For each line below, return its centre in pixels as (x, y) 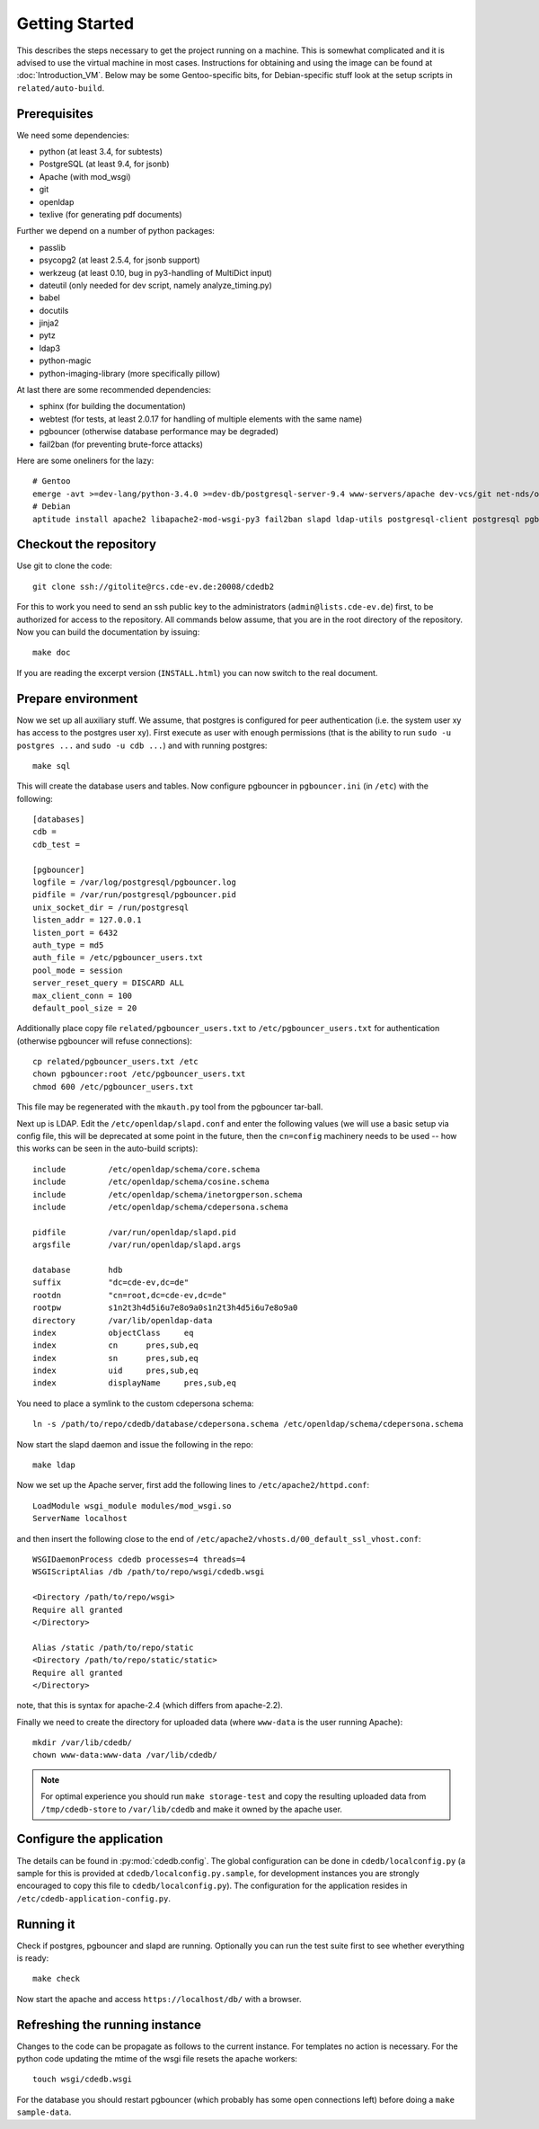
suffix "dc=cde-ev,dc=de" (111, 1283)
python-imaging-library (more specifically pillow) (129, 373)
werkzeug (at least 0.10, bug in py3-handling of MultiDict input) (156, 272)
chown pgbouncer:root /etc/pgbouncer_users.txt (139, 1074)
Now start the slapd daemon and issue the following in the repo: (135, 1444)
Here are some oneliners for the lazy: (85, 460)
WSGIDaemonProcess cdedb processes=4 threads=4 (139, 1559)
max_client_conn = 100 (83, 995)
